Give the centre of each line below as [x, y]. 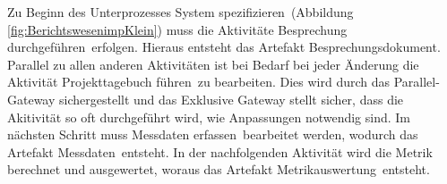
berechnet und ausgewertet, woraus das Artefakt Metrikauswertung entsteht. [219, 169]
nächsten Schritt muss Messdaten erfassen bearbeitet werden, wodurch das [213, 134]
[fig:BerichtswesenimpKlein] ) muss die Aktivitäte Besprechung [177, 29]
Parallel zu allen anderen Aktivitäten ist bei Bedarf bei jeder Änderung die [213, 64]
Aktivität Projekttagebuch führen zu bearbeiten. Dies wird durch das [199, 82]
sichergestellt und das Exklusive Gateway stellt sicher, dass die [232, 99]
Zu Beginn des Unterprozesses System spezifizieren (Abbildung [181, 12]
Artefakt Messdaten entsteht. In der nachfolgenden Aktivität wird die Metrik [220, 151]
